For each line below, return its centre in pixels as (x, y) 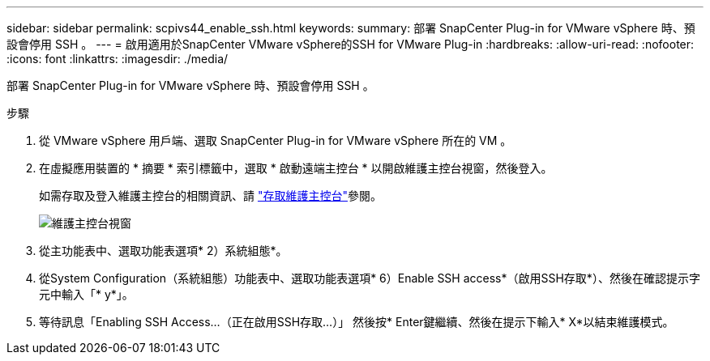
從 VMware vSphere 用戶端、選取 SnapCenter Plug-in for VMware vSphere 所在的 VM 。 (276, 140)
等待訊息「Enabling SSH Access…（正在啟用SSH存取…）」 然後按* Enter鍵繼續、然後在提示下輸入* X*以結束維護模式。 (357, 322)
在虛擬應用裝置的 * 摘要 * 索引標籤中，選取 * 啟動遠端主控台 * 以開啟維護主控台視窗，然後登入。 (296, 168)
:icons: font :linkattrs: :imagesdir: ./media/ (118, 59)
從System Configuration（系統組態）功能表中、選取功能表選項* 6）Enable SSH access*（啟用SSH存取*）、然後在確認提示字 (370, 278)
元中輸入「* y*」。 (86, 294)
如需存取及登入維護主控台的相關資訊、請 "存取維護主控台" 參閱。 (210, 195)
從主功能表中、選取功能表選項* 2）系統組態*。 (163, 251)
